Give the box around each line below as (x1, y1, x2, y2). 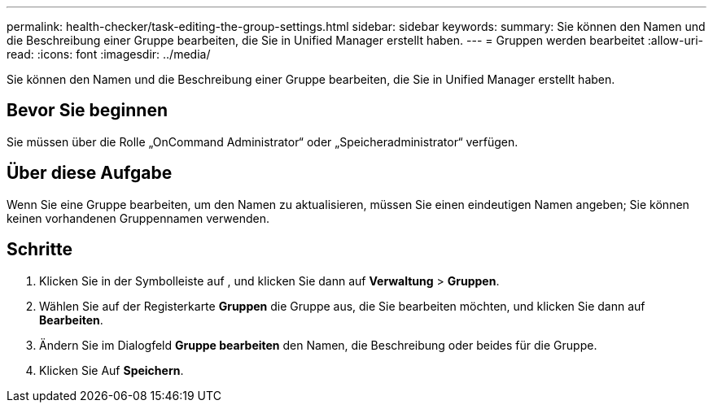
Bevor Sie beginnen (7, 100, 168, 121)
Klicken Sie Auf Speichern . (39, 363, 184, 377)
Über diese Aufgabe (7, 163, 173, 184)
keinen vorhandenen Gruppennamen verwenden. (7, 211, 269, 225)
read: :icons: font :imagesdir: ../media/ (7, 47, 211, 61)
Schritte (7, 239, 72, 260)
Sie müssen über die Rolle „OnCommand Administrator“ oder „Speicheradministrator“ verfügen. (7, 134, 518, 149)
